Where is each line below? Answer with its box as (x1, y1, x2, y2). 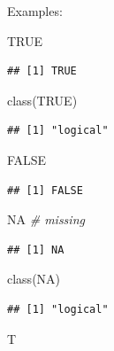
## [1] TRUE (7, 65, 77, 78)
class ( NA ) (7, 269, 61, 288)
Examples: (7, 2, 63, 19)
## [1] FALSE (7, 183, 83, 197)
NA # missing (7, 210, 85, 229)
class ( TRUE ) (7, 90, 78, 109)
